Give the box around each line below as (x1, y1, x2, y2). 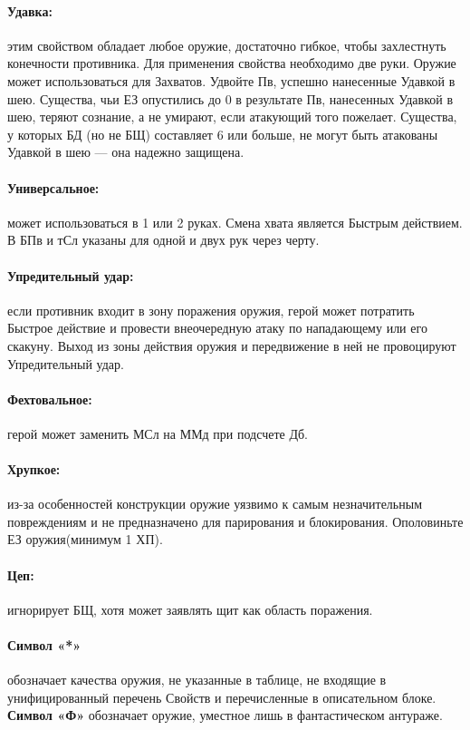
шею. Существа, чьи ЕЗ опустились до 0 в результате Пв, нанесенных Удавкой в (7, 89, 454, 108)
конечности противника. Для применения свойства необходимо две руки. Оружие (7, 54, 456, 73)
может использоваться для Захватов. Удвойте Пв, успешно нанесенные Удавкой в (7, 71, 456, 90)
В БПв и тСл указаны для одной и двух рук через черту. (7, 230, 320, 249)
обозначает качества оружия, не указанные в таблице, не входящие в (7, 670, 387, 689)
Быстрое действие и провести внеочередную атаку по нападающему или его (7, 318, 427, 337)
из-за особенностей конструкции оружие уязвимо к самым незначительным (7, 494, 422, 513)
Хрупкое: (7, 460, 61, 479)
